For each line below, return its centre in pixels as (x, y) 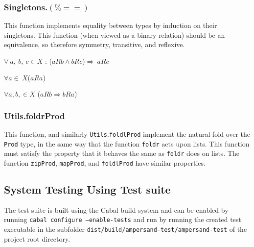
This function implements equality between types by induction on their (111, 25)
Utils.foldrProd (35, 115)
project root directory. (37, 238)
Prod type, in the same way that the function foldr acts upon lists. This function (127, 143)
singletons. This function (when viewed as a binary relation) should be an (115, 35)
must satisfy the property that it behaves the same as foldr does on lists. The (122, 153)
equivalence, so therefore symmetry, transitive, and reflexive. (94, 44)
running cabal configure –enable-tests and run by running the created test (123, 219)
